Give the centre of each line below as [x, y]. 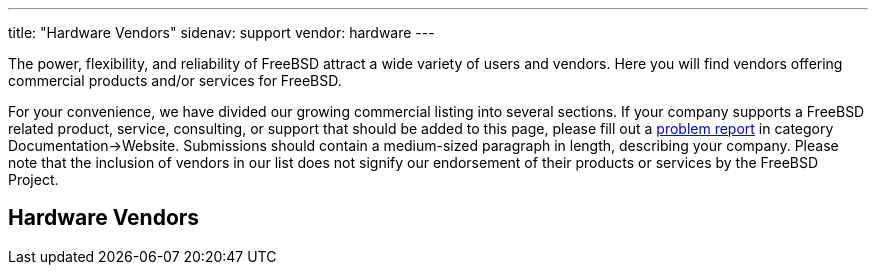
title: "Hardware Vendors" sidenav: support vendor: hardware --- [221, 32]
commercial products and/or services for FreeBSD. [175, 80]
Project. [33, 179]
